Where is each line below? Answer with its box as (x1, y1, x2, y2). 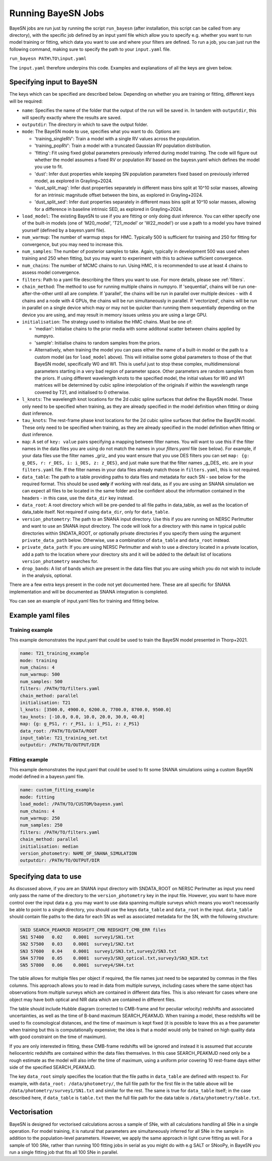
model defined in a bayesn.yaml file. (9, 773, 85, 780)
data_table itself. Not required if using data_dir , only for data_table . (22, 509, 170, 515)
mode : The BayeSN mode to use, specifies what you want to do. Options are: (22, 128, 181, 134)
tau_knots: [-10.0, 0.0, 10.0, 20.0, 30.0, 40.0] (20, 714, 145, 719)
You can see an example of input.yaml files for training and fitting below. (9, 598, 160, 604)
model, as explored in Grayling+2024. (34, 178, 113, 184)
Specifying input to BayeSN (9, 78, 98, 87)
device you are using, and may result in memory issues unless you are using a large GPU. (22, 312, 208, 318)
